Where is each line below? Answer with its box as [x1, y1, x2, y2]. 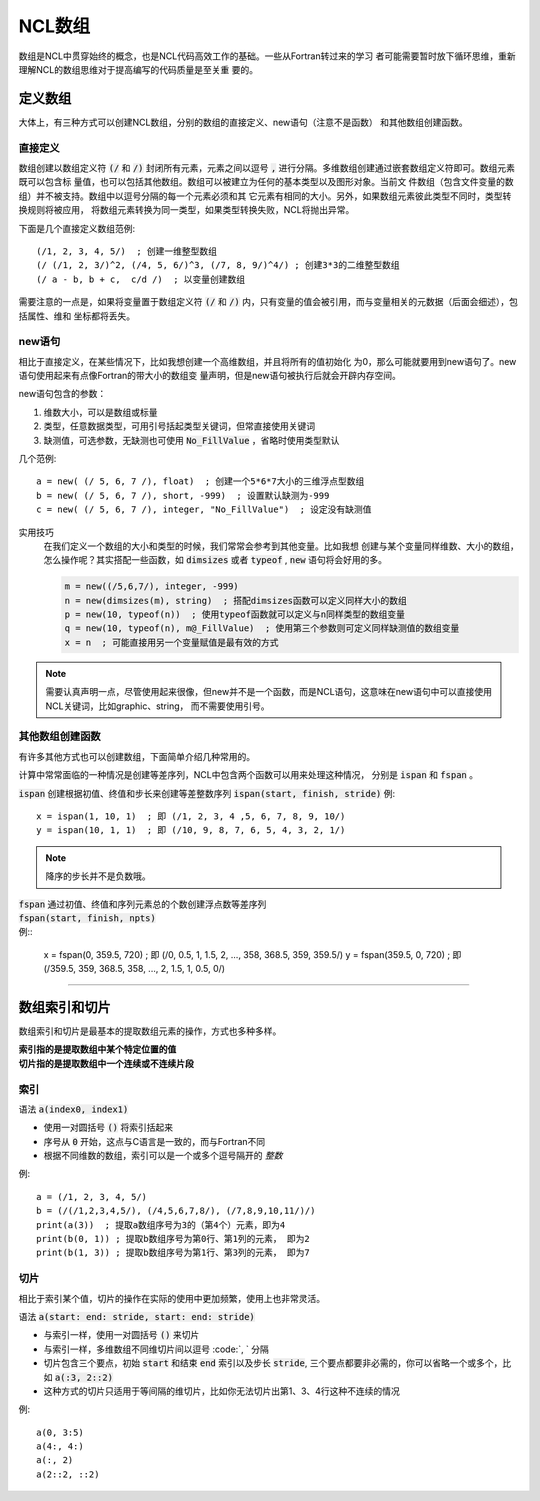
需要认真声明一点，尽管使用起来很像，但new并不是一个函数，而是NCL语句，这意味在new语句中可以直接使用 [45, 686, 492, 698]
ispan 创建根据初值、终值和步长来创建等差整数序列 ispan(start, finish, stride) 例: [18, 787, 396, 799]
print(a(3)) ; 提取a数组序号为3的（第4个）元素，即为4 [36, 1219, 286, 1230]
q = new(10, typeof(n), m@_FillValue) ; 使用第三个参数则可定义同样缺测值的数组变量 [64, 623, 460, 634]
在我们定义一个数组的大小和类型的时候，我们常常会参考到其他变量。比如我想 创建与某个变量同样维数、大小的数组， [43, 540, 519, 552]
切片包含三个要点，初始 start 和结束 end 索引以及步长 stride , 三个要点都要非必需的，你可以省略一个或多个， [43, 1357, 503, 1369]
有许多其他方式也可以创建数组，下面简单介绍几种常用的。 [18, 750, 255, 762]
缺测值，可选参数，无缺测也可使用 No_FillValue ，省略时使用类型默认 [43, 434, 340, 446]
